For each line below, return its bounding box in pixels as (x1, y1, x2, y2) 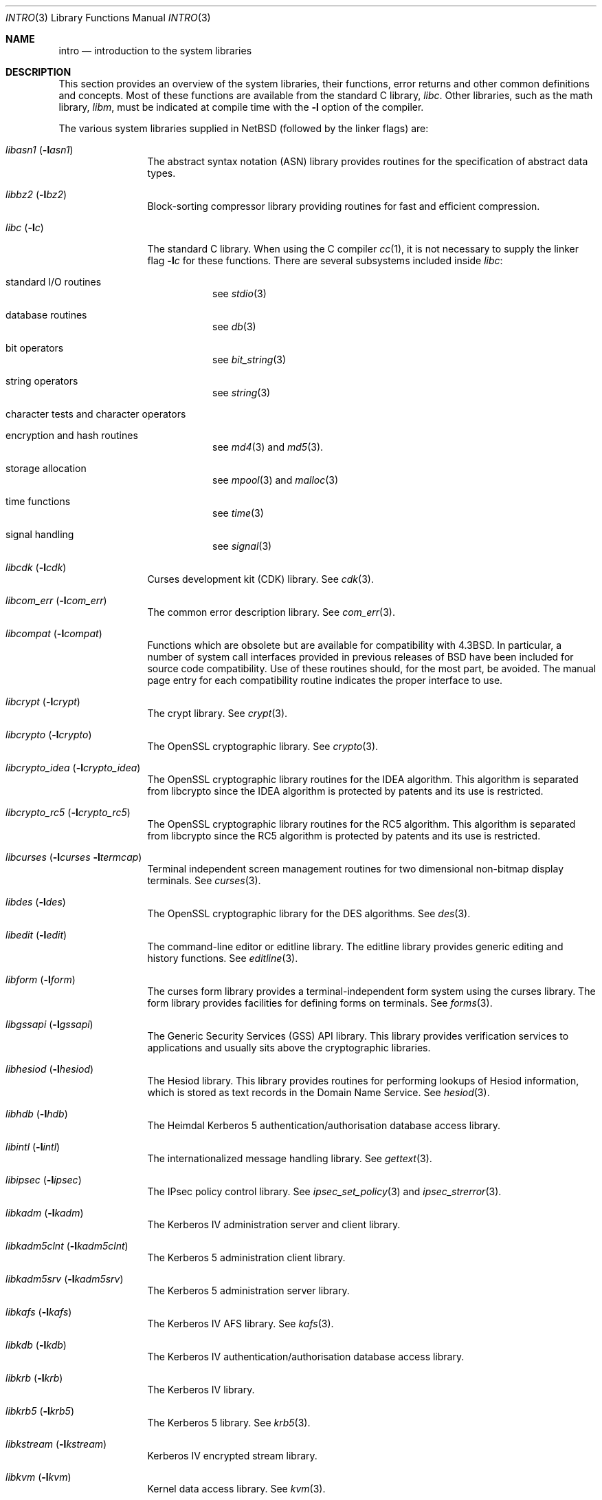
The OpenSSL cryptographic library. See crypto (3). (147, 740, 379, 752)
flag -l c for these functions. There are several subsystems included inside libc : (147, 255, 503, 266)
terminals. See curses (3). (147, 875, 261, 886)
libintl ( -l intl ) (5, 1141, 60, 1153)
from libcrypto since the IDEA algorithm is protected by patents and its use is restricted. (147, 785, 544, 797)
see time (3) (212, 507, 264, 519)
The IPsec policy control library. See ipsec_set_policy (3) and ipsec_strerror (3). (147, 1186, 502, 1197)
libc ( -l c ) (5, 222, 44, 233)
